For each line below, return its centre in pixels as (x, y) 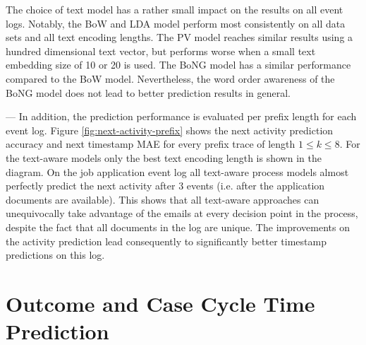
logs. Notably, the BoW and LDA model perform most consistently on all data (176, 23)
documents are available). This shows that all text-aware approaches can (163, 199)
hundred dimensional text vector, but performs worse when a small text (161, 51)
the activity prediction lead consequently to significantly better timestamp (166, 241)
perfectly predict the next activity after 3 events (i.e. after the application (165, 186)
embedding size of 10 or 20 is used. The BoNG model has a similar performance (178, 65)
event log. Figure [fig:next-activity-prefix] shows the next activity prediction (170, 130)
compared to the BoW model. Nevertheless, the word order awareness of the (170, 78)
